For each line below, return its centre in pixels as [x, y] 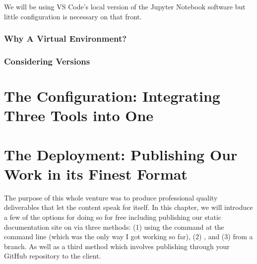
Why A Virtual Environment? [65, 38]
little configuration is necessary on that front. [73, 16]
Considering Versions [47, 61]
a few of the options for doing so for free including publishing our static [113, 217]
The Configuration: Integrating [112, 96]
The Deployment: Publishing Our [121, 154]
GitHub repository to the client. [53, 256]
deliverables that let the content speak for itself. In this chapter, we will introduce [128, 207]
